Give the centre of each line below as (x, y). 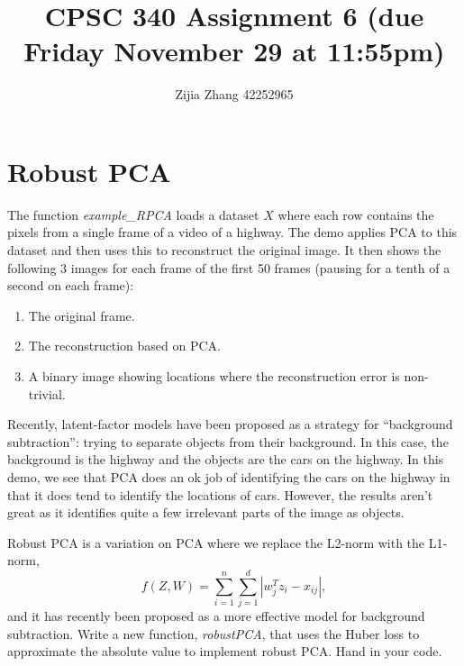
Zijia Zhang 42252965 (234, 94)
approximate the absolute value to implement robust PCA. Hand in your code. (225, 651)
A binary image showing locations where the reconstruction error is (214, 376)
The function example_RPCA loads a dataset (133, 214)
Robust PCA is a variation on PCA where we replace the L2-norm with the (216, 542)
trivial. (47, 393)
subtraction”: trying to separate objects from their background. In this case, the (228, 441)
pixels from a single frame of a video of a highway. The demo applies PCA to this (232, 232)
